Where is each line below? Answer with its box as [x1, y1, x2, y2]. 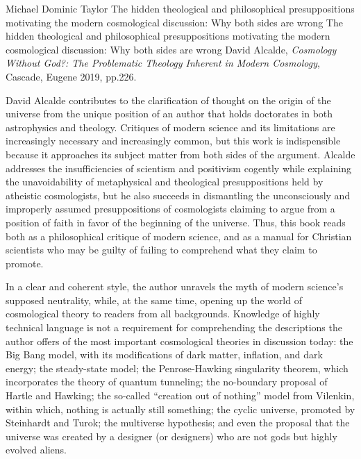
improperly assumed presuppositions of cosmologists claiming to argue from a [6, 201, 335, 216]
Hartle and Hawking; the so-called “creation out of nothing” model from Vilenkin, [6, 388, 355, 403]
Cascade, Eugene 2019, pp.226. [6, 69, 137, 83]
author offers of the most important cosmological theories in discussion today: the [6, 333, 353, 348]
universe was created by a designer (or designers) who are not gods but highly [6, 428, 337, 443]
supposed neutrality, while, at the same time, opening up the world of [6, 292, 302, 307]
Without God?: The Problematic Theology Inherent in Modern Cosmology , [6, 56, 320, 70]
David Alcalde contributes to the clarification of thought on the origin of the [6, 92, 331, 107]
